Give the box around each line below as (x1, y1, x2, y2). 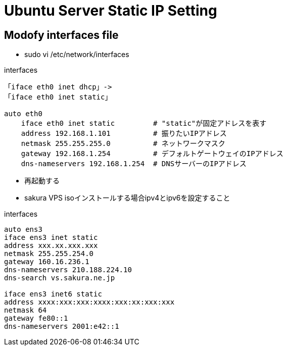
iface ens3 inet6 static (4, 290, 102, 298)
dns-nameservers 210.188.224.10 (4, 266, 132, 274)
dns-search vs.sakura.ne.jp (4, 274, 115, 282)
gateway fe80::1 (4, 314, 68, 323)
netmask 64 (4, 306, 47, 315)
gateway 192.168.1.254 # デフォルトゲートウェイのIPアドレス (21, 149, 283, 158)
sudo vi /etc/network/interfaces (24, 50, 129, 59)
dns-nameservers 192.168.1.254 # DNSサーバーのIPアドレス (21, 160, 247, 168)
